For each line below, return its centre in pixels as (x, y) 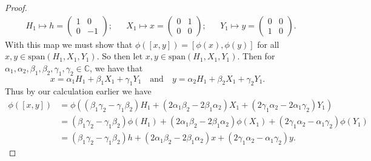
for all (268, 44)
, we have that (116, 67)
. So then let (120, 56)
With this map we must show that (69, 44)
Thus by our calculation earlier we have (78, 91)
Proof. (16, 7)
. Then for (256, 56)
